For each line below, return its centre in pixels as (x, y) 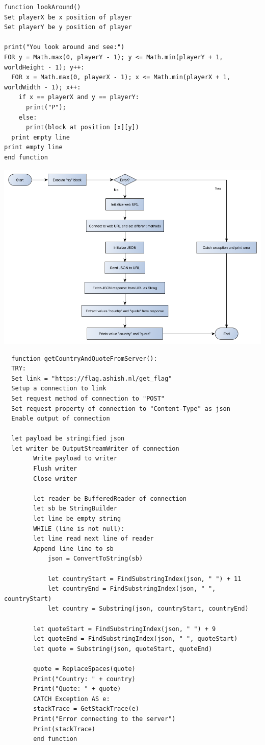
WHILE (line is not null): (79, 529)
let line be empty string (77, 519)
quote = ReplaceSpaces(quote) (84, 669)
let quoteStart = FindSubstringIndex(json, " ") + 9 (125, 629)
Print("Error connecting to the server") (104, 719)
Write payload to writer (75, 459)
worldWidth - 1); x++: (43, 87)
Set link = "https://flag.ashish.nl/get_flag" (92, 378)
